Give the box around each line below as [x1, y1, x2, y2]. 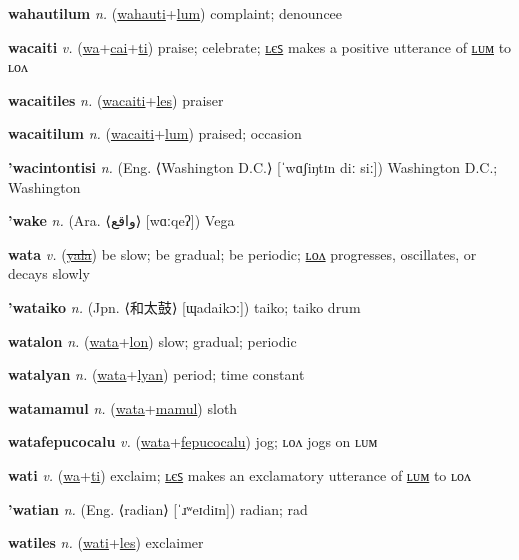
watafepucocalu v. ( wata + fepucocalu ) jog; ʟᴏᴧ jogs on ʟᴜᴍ [8, 431, 378, 452]
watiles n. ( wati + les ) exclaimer [8, 532, 204, 553]
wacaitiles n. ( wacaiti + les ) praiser [8, 89, 224, 110]
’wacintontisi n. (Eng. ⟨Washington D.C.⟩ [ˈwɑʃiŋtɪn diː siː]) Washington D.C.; [8, 156, 498, 177]
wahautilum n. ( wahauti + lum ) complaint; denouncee [8, 3, 343, 23]
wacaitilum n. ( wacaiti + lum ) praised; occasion [8, 123, 302, 144]
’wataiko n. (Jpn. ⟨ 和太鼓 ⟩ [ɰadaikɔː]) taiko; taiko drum [8, 296, 361, 317]
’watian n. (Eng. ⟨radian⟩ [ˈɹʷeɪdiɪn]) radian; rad [8, 498, 308, 519]
